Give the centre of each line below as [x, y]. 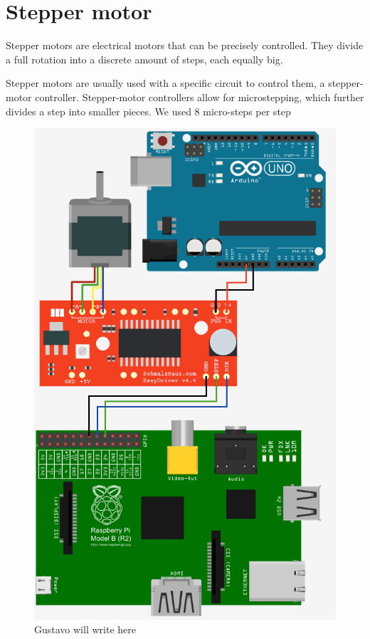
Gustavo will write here [85, 629]
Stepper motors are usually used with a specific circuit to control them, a [165, 83]
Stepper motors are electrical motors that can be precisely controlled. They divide [185, 45]
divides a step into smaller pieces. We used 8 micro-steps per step [148, 111]
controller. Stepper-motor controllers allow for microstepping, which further [200, 97]
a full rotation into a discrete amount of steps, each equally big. [144, 59]
